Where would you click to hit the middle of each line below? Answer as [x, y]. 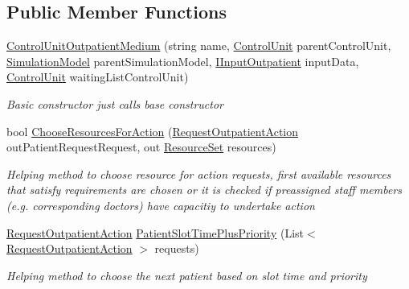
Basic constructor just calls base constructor [115, 103]
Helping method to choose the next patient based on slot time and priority [187, 275]
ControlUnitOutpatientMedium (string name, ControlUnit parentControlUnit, [199, 45]
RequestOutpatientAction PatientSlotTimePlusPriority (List [155, 232]
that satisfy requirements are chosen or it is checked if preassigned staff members [204, 190]
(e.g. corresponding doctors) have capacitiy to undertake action [161, 205]
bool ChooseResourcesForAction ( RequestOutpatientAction [153, 131]
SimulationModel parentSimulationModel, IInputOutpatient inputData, [183, 61]
